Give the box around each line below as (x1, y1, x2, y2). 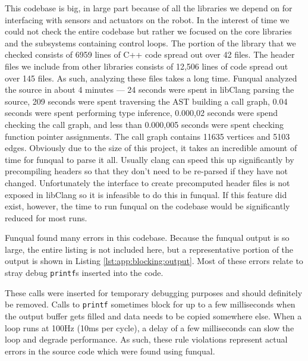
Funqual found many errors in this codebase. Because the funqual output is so (5, 231, 290, 244)
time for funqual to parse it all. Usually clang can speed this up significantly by (5, 153, 294, 165)
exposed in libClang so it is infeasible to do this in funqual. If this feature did (5, 188, 287, 200)
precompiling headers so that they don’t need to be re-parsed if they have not (5, 165, 288, 177)
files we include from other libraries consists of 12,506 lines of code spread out (5, 59, 288, 72)
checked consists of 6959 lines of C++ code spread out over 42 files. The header (5, 48, 295, 61)
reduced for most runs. (5, 211, 87, 224)
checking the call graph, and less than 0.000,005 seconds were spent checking (5, 118, 284, 130)
